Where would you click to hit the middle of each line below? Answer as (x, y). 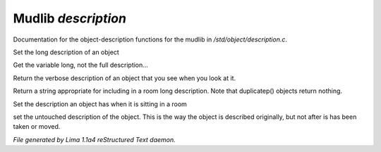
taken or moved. (37, 127)
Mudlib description (70, 18)
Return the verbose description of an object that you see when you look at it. (125, 78)
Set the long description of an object (66, 52)
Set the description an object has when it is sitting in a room (100, 104)
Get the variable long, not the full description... (80, 65)
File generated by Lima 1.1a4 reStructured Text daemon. (94, 139)
